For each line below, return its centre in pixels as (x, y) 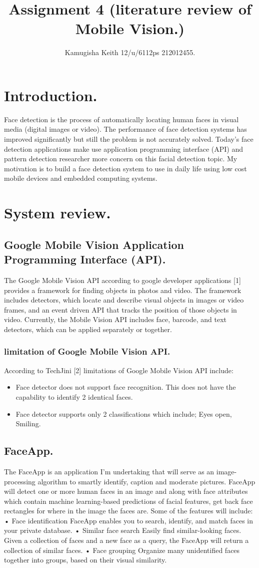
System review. (57, 213)
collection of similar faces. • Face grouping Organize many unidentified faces (122, 550)
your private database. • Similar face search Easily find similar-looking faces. (123, 530)
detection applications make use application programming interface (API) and (124, 149)
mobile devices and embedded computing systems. (81, 178)
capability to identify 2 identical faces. (74, 396)
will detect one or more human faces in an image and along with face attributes (126, 491)
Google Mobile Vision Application (94, 244)
